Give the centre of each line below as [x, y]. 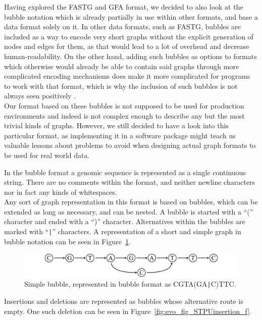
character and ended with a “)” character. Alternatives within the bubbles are [125, 221]
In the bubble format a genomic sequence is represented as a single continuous [125, 172]
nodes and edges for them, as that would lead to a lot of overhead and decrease [127, 46]
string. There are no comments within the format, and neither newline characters [130, 182]
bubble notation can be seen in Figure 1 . [67, 241]
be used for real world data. [47, 155]
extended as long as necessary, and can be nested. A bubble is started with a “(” [129, 211]
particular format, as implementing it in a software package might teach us [120, 135]
